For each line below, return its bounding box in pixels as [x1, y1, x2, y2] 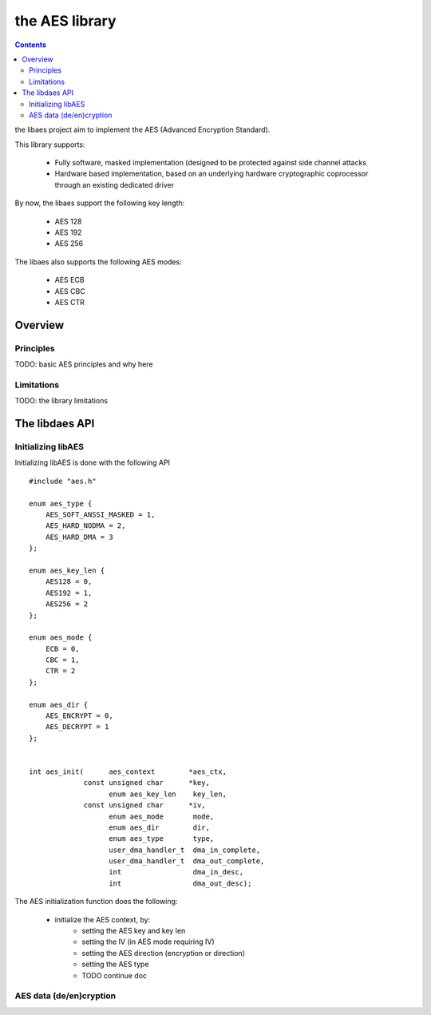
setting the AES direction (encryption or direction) [81, 948, 245, 958]
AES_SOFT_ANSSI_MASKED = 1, [45, 509, 156, 519]
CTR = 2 [45, 667, 76, 676]
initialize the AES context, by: [54, 914, 151, 924]
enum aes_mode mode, [109, 811, 215, 821]
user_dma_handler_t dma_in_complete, [109, 845, 261, 854]
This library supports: [14, 140, 85, 149]
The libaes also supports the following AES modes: [14, 256, 183, 267]
